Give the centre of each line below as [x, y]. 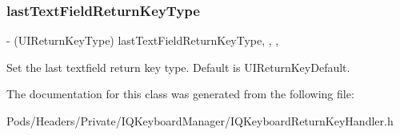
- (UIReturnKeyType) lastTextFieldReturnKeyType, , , [143, 40]
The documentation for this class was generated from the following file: [180, 94]
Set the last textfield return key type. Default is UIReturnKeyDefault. [178, 67]
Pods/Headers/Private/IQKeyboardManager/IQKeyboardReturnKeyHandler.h [200, 121]
